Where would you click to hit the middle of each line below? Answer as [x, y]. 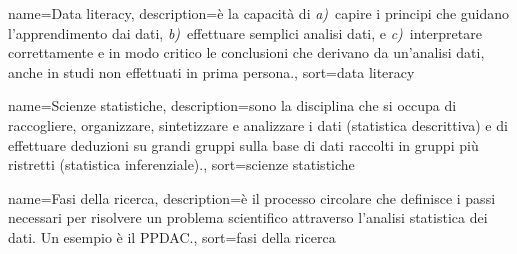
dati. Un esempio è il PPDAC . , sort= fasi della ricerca [172, 236]
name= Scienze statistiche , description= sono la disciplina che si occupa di [232, 105]
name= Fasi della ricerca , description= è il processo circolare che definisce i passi [252, 197]
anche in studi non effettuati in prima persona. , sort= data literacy [211, 71]
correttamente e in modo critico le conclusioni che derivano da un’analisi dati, [246, 52]
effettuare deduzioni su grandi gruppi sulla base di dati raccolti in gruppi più [243, 144]
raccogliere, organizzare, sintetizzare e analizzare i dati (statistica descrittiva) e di [258, 124]
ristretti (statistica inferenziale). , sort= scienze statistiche [181, 164]
